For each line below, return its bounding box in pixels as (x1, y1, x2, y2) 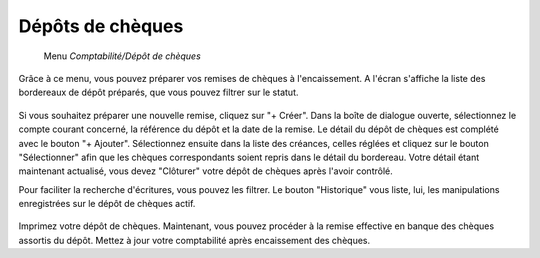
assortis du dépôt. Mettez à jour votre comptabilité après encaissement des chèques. (18, 234, 370, 246)
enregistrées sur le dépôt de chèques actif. (18, 198, 196, 210)
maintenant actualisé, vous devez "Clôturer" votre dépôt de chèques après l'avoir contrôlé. (18, 165, 394, 177)
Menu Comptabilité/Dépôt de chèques (43, 50, 202, 62)
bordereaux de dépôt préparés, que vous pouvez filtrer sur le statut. (18, 86, 299, 99)
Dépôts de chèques (18, 15, 184, 37)
